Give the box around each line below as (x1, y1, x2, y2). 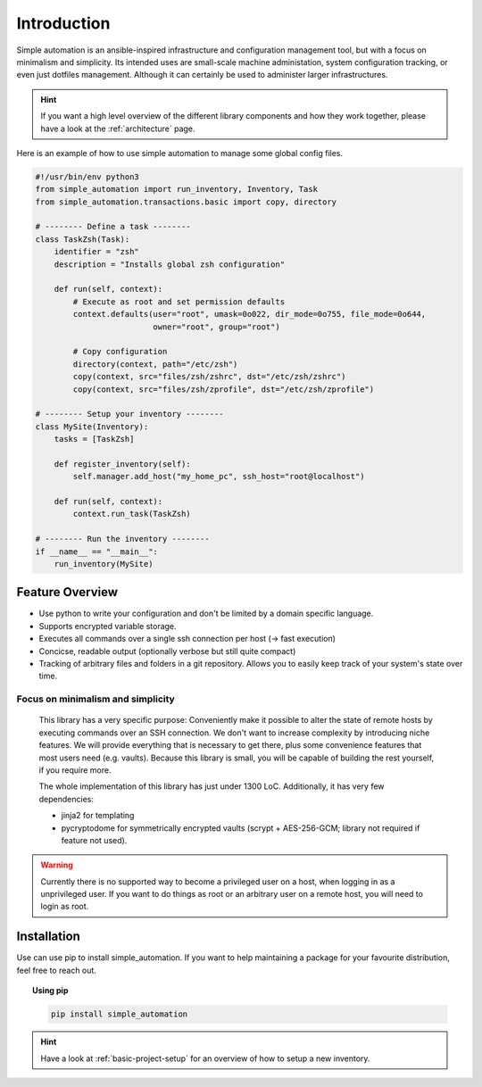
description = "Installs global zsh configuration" (54, 259, 286, 270)
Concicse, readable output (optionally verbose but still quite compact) (38, 645, 296, 656)
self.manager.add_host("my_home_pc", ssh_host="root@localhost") (72, 471, 365, 482)
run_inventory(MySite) (54, 559, 154, 568)
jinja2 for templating (61, 810, 135, 821)
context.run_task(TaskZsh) (72, 509, 191, 519)
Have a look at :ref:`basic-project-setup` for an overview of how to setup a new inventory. (40, 1053, 370, 1064)
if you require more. (38, 764, 112, 776)
